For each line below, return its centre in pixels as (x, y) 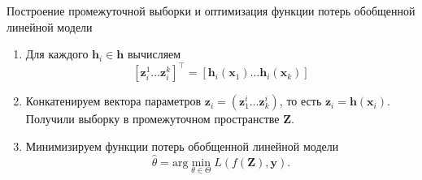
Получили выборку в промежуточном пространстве (152, 119)
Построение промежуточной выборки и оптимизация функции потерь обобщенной (211, 11)
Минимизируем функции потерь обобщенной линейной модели (182, 146)
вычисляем (154, 54)
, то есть (300, 101)
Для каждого (57, 54)
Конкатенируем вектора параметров (113, 101)
